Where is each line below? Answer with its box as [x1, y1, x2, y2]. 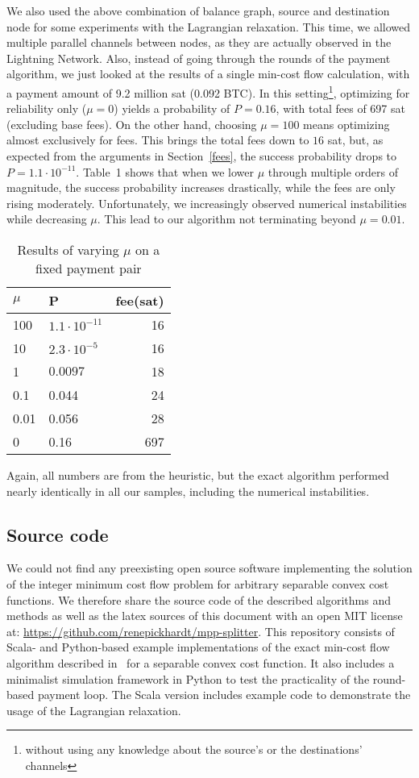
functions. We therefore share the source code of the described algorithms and [6, 591, 392, 608]
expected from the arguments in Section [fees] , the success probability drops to [6, 148, 397, 164]
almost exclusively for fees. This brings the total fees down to [6, 131, 309, 148]
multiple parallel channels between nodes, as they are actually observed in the [6, 34, 392, 51]
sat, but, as [327, 131, 384, 148]
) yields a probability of [114, 100, 230, 117]
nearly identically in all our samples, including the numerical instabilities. [6, 482, 370, 499]
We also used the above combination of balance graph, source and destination [6, 2, 390, 19]
